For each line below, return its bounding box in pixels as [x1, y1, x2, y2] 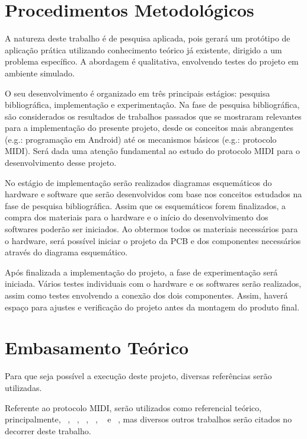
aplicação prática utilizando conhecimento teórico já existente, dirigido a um [5, 43, 282, 56]
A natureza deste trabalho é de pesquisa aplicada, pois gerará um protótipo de [5, 32, 290, 44]
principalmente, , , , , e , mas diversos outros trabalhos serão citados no [5, 413, 292, 425]
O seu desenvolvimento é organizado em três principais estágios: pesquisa [5, 86, 270, 99]
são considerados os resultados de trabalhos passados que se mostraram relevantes [5, 110, 302, 122]
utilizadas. [5, 381, 42, 393]
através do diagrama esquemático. [5, 246, 128, 258]
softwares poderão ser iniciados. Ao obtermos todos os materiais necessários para [5, 223, 298, 235]
